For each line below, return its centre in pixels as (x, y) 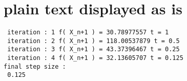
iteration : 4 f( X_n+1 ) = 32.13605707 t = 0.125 (95, 58)
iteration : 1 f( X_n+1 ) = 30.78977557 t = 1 (88, 33)
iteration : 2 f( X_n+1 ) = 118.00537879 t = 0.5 (93, 41)
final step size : (35, 66)
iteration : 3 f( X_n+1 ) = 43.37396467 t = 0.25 (93, 49)
